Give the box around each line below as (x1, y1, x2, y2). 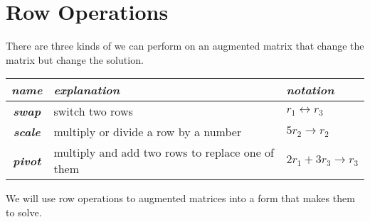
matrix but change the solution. (6, 52, 144, 67)
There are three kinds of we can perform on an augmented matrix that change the (6, 38, 364, 53)
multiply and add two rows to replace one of (53, 144, 274, 161)
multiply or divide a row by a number (53, 123, 242, 140)
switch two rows (53, 103, 133, 120)
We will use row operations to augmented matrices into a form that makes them (6, 191, 355, 206)
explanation (53, 82, 120, 99)
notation (286, 82, 334, 99)
